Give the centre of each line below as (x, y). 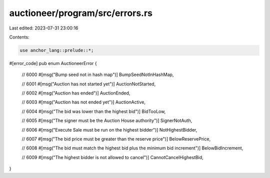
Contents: (19, 37)
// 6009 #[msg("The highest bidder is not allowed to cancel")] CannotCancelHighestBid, (112, 157)
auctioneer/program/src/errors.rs (81, 13)
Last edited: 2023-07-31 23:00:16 (44, 28)
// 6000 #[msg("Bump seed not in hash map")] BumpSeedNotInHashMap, (98, 74)
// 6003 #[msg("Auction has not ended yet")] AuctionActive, (84, 102)
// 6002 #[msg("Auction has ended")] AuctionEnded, (76, 93)
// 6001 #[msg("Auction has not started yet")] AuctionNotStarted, (89, 84)
